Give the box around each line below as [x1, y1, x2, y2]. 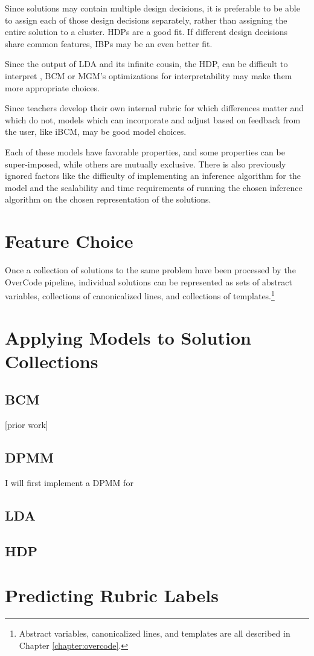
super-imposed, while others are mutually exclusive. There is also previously [5, 157, 286, 170]
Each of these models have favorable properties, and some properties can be [5, 145, 285, 158]
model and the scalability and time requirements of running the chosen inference [5, 181, 303, 193]
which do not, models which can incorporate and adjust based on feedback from [5, 113, 301, 126]
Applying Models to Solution [5, 325, 251, 349]
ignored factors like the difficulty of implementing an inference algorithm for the [5, 169, 301, 182]
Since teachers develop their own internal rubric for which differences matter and [5, 102, 304, 114]
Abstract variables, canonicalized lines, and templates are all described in [19, 627, 290, 640]
